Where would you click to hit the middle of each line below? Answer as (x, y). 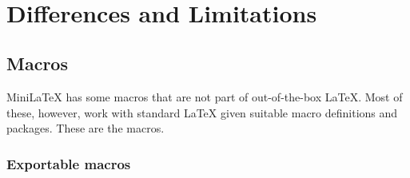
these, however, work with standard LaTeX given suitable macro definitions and (202, 112)
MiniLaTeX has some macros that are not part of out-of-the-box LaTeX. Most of (205, 97)
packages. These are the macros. (86, 128)
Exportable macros (69, 163)
